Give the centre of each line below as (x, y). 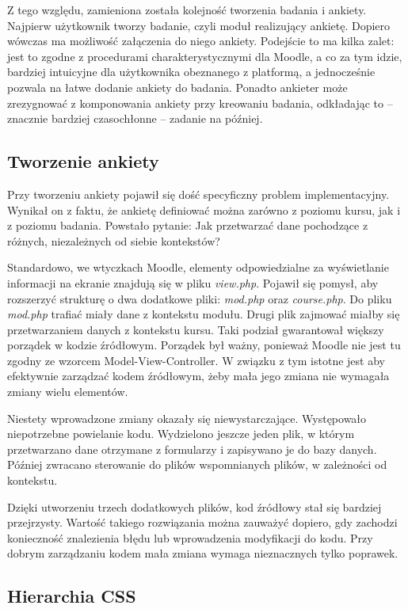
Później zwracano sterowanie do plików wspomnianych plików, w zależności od (197, 464)
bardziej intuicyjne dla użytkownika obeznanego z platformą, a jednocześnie (191, 72)
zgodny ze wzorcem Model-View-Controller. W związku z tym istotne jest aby (196, 360)
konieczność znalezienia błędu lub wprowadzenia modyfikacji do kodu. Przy (190, 537)
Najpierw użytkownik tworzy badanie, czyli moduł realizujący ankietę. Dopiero (199, 25)
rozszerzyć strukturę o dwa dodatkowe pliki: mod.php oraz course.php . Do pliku (200, 298)
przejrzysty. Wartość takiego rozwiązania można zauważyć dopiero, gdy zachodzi (202, 522)
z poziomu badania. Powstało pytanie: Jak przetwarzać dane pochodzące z (188, 225)
